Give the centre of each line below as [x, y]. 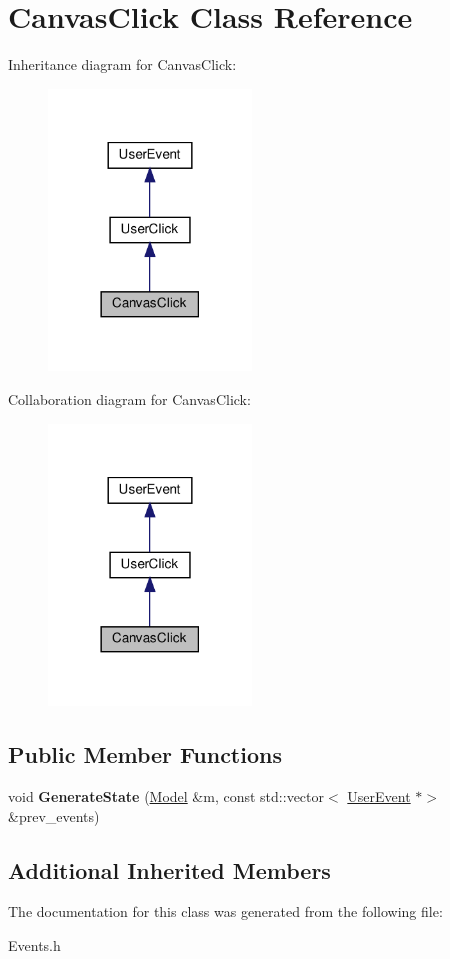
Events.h [34, 945]
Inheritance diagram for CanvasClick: [122, 64]
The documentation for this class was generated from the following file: [225, 911]
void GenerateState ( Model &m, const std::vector [166, 796]
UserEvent [379, 796]
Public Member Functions [145, 754]
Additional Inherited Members [169, 869]
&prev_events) [54, 815]
